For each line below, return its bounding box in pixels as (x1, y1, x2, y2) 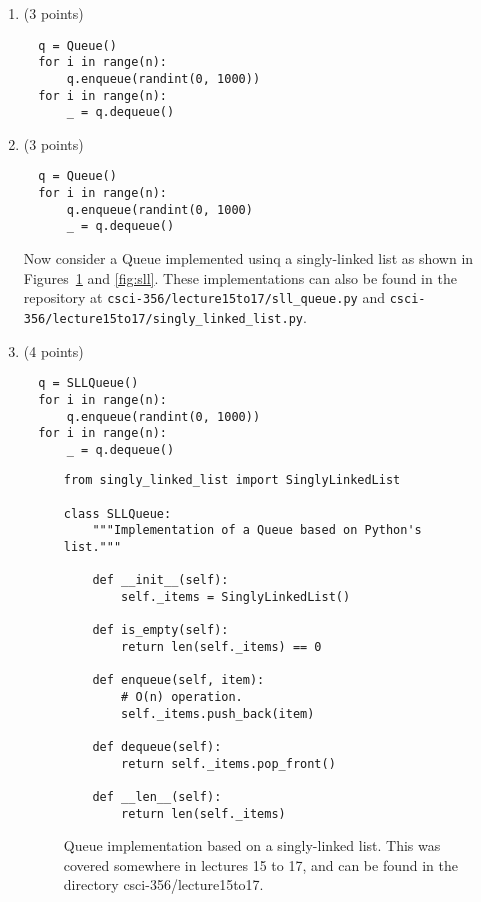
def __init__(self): (92, 573, 229, 588)
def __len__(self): (92, 789, 222, 804)
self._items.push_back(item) (121, 706, 315, 721)
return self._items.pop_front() (121, 756, 336, 771)
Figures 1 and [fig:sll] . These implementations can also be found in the (23, 267, 457, 288)
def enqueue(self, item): (92, 673, 265, 688)
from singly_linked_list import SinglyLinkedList (63, 473, 401, 488)
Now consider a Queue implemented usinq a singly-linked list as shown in (23, 248, 474, 269)
